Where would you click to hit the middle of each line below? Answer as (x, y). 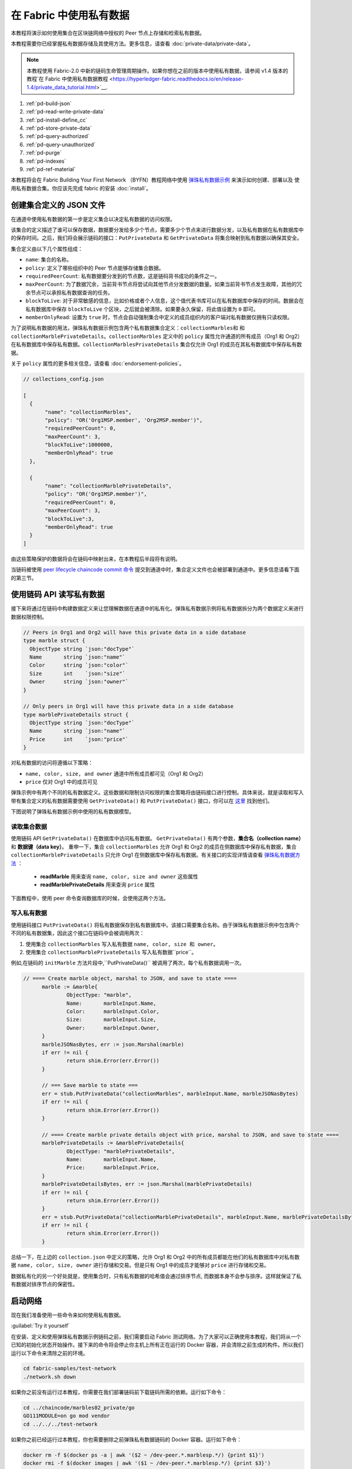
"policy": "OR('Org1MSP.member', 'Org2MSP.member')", (124, 420)
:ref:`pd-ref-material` (51, 169)
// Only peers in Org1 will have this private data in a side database (128, 706)
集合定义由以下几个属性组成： (47, 249)
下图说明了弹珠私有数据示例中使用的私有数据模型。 (72, 811)
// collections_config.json (63, 379)
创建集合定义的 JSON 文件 (58, 205)
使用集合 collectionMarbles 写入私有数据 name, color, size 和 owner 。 (122, 944)
